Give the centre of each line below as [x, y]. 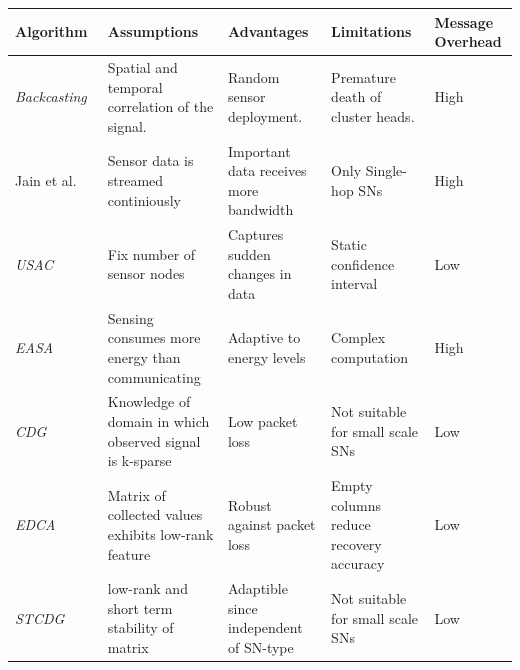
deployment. [265, 115]
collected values [155, 514]
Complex [358, 337]
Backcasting [51, 96]
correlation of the [160, 106]
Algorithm [51, 31]
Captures [255, 234]
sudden [249, 253]
